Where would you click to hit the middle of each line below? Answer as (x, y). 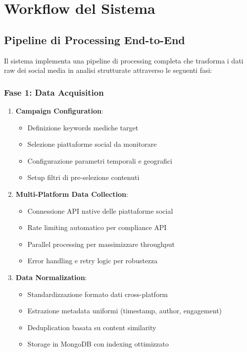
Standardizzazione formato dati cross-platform (98, 294)
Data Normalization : (51, 277)
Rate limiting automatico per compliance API (97, 227)
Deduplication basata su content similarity (92, 327)
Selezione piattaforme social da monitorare (92, 144)
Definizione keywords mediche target (83, 127)
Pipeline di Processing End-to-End (95, 39)
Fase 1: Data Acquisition (54, 92)
